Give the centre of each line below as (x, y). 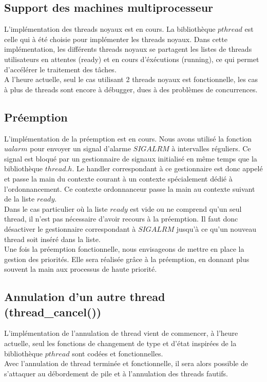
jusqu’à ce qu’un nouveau (216, 228)
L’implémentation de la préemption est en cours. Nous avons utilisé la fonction (128, 138)
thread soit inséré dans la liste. (52, 239)
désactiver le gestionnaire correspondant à (70, 228)
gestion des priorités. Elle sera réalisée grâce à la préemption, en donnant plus (127, 259)
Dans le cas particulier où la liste (56, 208)
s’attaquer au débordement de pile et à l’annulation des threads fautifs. (116, 373)
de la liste (20, 199)
